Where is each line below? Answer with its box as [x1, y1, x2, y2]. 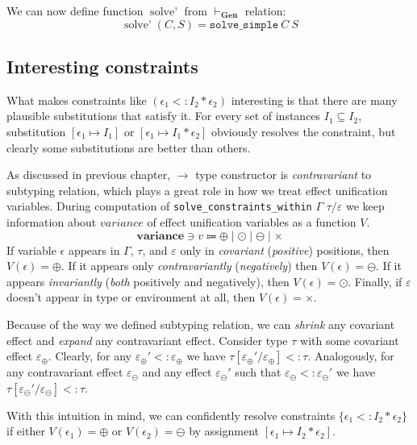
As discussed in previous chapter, [6, 166, 171, 183]
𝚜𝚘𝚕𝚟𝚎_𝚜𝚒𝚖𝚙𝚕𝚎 [209, 19, 279, 31]
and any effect [142, 364, 212, 381]
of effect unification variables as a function [147, 214, 357, 231]
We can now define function [6, 2, 144, 19]
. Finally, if [348, 272, 402, 289]
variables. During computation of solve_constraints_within [6, 198, 312, 214]
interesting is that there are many [231, 91, 398, 108]
